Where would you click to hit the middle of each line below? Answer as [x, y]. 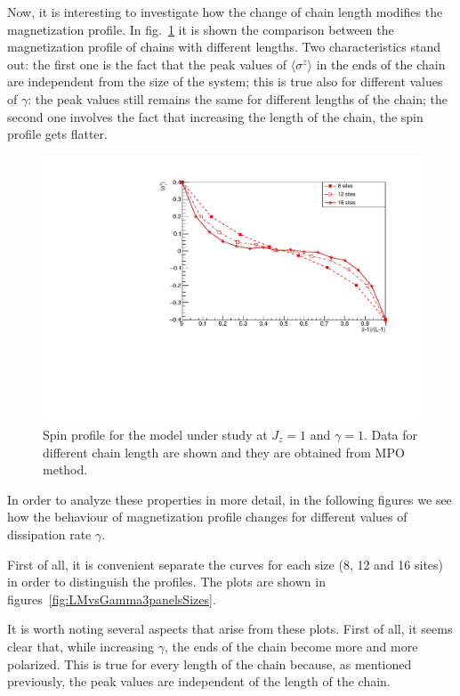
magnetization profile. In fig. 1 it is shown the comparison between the [201, 29]
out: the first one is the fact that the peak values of [147, 64]
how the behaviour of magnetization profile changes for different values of [207, 517]
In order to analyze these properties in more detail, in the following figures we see [230, 499]
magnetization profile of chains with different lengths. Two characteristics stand [224, 47]
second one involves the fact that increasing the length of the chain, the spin [215, 116]
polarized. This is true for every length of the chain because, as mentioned [210, 664]
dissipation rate [49, 534]
